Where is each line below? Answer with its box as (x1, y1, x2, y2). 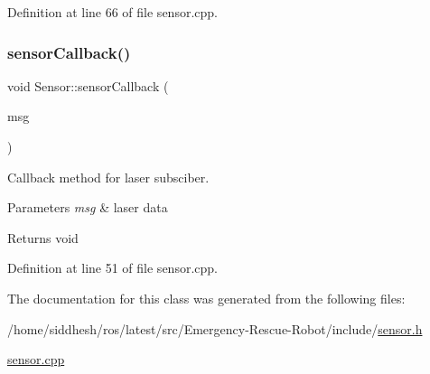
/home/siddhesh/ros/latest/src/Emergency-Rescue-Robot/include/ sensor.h (7, 319, 423, 338)
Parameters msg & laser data (7, 198, 168, 217)
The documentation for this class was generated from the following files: (7, 288, 406, 307)
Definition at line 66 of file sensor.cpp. (7, 3, 218, 21)
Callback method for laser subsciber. (7, 167, 210, 186)
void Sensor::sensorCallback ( (7, 76, 169, 95)
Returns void (7, 228, 79, 247)
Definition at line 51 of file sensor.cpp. (7, 258, 218, 277)
